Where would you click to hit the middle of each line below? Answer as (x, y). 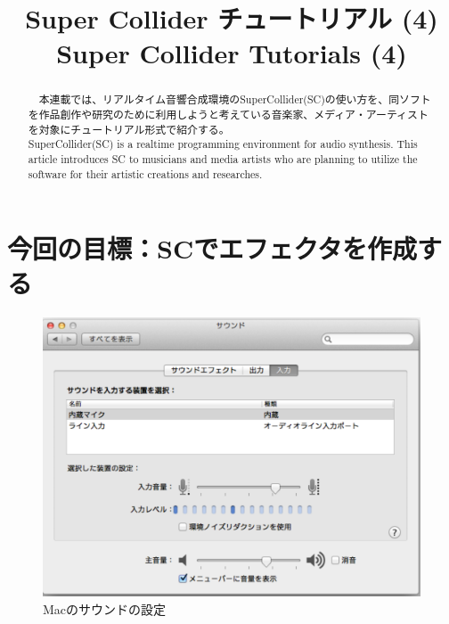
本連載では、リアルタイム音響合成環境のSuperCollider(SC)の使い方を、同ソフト (235, 99)
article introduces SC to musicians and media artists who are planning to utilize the (223, 158)
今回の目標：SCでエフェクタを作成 (212, 248)
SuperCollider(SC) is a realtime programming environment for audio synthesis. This (223, 144)
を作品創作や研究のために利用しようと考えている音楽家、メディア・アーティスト (228, 115)
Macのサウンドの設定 (105, 608)
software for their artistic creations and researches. (145, 173)
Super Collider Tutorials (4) (232, 53)
